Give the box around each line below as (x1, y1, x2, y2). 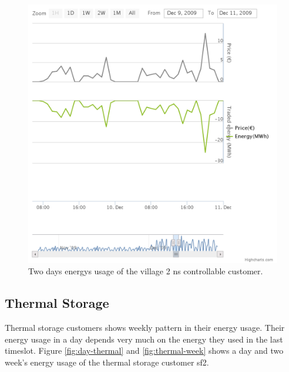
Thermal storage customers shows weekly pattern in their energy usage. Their (5, 321, 285, 333)
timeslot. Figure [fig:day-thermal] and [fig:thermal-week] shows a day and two (5, 344, 284, 357)
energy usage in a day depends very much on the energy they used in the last (5, 333, 283, 345)
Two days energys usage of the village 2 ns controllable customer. (28, 265, 263, 277)
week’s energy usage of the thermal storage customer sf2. (5, 356, 209, 368)
